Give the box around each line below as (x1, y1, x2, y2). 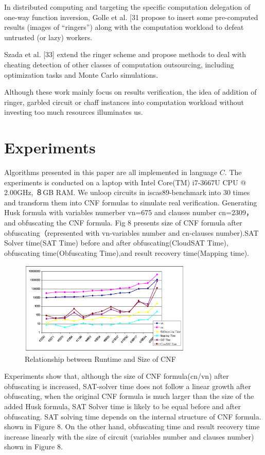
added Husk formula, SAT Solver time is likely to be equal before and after (4, 401, 241, 412)
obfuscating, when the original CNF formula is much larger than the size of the (4, 391, 254, 401)
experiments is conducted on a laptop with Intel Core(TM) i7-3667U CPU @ (4, 177, 246, 187)
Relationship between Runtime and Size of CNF (25, 353, 176, 364)
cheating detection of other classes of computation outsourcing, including (4, 59, 234, 69)
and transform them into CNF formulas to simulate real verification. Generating (4, 197, 257, 207)
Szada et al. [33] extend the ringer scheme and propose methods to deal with (4, 49, 246, 60)
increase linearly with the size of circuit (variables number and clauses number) (4, 431, 254, 442)
